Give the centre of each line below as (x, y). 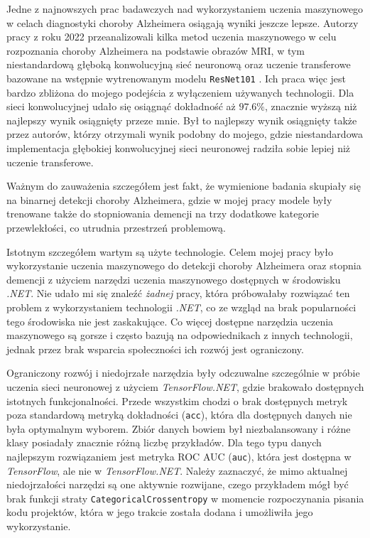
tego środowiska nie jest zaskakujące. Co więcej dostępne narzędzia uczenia (170, 321)
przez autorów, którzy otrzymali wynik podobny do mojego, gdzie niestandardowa (185, 134)
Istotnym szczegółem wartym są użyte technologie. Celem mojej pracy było (170, 251)
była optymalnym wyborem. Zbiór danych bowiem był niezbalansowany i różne (179, 428)
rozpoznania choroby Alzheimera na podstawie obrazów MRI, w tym (156, 50)
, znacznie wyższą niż (311, 106)
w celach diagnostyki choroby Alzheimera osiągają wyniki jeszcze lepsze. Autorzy (183, 22)
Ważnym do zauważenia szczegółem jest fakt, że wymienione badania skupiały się (184, 186)
